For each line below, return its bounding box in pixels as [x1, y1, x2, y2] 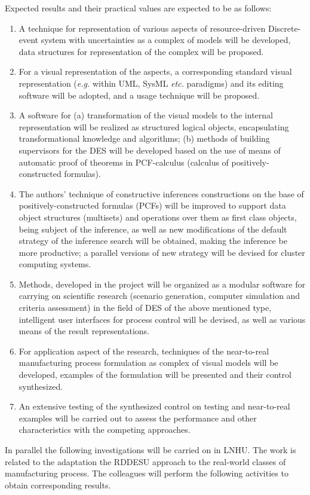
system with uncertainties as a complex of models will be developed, [41, 33, 291, 46]
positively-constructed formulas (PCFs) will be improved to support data [19, 199, 286, 212]
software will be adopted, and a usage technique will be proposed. [19, 88, 260, 101]
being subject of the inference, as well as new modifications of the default [19, 222, 287, 235]
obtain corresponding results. [5, 478, 111, 491]
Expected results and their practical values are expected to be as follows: [5, 2, 272, 14]
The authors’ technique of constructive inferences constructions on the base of [19, 187, 304, 200]
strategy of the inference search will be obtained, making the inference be [19, 234, 287, 247]
